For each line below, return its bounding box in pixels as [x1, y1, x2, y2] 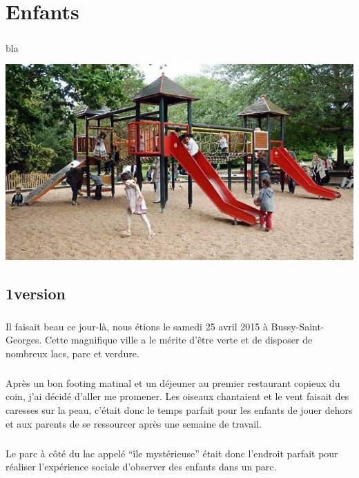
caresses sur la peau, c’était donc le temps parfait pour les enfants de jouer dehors [6, 402, 353, 417]
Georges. [6, 332, 42, 347]
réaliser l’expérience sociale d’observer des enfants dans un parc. [6, 459, 277, 474]
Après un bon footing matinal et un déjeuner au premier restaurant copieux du [6, 375, 340, 390]
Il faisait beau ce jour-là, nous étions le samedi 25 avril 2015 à [6, 319, 268, 333]
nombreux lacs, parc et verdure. [6, 346, 139, 360]
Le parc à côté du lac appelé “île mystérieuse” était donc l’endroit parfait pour [6, 446, 338, 460]
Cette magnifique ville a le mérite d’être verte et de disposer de [44, 332, 313, 347]
